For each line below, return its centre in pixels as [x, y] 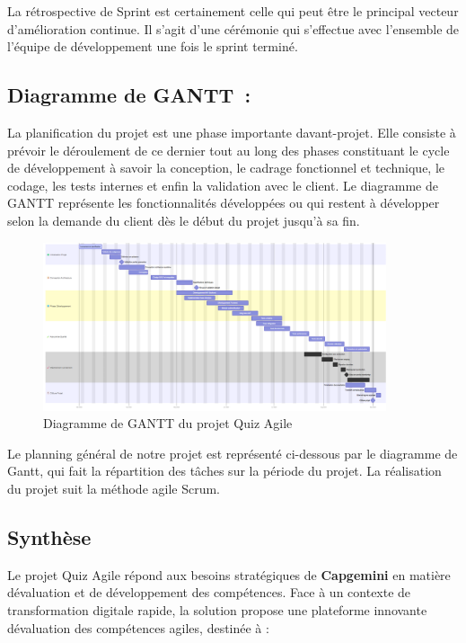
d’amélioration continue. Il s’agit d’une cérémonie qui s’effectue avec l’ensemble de [233, 28]
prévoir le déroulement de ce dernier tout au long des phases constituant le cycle [229, 150]
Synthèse [49, 536]
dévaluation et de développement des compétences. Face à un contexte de [209, 592]
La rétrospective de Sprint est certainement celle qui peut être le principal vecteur [233, 11]
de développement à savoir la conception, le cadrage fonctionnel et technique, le [226, 168]
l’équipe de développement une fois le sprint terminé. [153, 46]
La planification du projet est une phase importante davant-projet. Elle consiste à [232, 132]
